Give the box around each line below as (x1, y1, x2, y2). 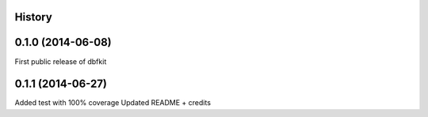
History (14, 10, 53, 24)
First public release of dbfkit (14, 56, 107, 66)
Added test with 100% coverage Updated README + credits (14, 98, 212, 108)
